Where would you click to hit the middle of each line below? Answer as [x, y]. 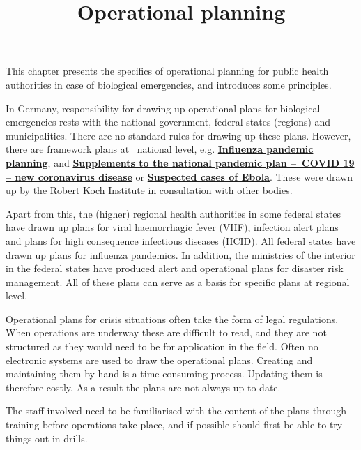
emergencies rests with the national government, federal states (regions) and [168, 122]
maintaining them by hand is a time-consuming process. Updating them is [164, 374]
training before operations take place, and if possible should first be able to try [174, 425]
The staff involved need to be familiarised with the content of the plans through [176, 411]
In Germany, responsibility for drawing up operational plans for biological [163, 108]
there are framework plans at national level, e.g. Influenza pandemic [160, 149]
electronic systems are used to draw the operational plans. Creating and [159, 360]
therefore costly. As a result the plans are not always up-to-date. [143, 387]
